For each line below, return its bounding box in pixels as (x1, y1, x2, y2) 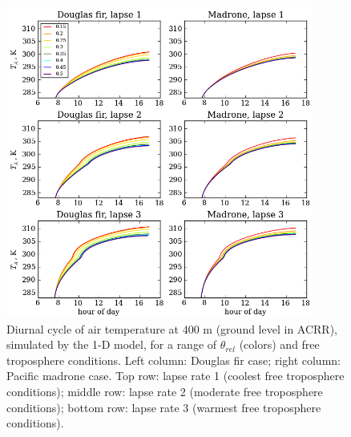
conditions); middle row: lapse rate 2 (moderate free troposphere (6, 383, 323, 400)
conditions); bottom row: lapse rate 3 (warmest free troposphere (6, 399, 321, 415)
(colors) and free (239, 336, 320, 353)
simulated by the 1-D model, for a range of (6, 336, 217, 353)
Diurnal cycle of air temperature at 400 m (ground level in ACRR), (6, 320, 337, 337)
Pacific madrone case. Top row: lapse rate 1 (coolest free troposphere (6, 367, 345, 384)
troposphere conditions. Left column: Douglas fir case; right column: (6, 351, 341, 368)
